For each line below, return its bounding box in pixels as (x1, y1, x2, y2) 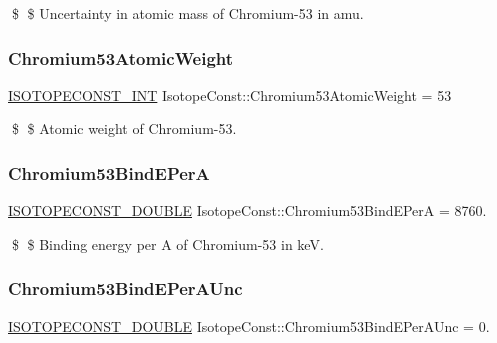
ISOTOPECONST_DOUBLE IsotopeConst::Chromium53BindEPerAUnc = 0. (8, 315, 490, 336)
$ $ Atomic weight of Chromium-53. (11, 118, 237, 139)
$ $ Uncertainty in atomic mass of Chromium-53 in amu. (11, 3, 364, 23)
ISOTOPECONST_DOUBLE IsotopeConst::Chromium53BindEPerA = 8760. (8, 200, 487, 221)
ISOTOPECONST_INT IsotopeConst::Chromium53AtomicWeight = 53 (8, 84, 452, 105)
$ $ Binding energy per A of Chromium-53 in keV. (11, 233, 324, 254)
